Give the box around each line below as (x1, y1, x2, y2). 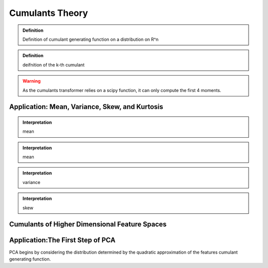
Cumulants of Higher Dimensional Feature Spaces (9, 220, 167, 229)
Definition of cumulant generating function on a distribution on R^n (22, 36, 159, 42)
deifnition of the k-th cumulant (22, 62, 85, 68)
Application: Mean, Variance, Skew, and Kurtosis (9, 102, 163, 111)
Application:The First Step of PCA (9, 236, 116, 245)
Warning (22, 78, 41, 84)
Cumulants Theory (9, 7, 88, 18)
